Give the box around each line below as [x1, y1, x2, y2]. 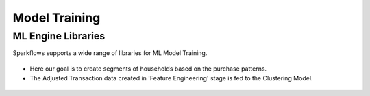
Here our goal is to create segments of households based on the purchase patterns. [29, 65, 267, 73]
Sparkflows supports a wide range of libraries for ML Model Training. [12, 49, 208, 57]
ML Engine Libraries [12, 30, 106, 42]
